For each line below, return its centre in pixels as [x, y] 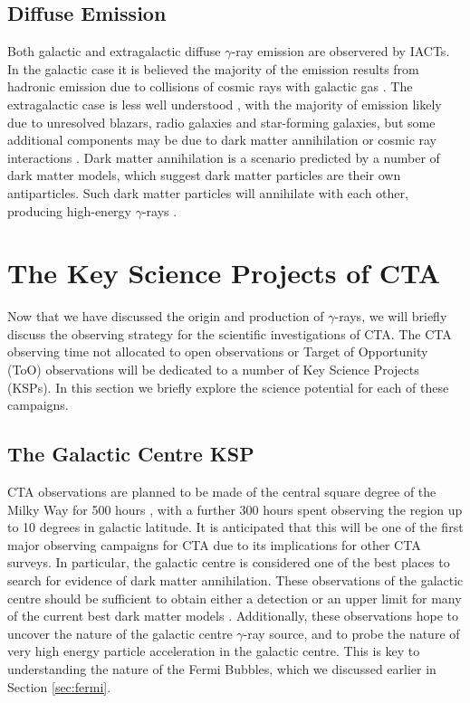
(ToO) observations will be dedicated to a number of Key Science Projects [213, 370]
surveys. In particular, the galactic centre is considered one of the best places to [229, 562]
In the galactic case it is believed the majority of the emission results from [213, 68]
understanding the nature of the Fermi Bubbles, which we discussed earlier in [222, 668]
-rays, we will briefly [391, 316]
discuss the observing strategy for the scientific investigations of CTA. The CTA [230, 333]
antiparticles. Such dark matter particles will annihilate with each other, [208, 192]
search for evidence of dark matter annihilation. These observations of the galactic [235, 580]
